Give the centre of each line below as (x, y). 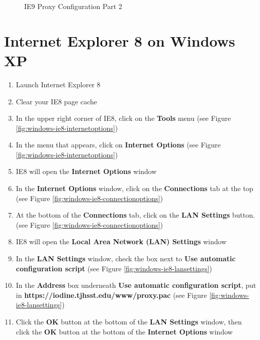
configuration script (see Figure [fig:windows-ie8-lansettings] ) (114, 268)
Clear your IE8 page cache (57, 101)
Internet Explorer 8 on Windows (120, 40)
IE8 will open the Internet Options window (86, 171)
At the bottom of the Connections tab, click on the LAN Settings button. (135, 215)
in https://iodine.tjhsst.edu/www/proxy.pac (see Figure (111, 295)
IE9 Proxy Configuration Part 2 (73, 6)
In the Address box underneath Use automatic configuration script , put (136, 285)
